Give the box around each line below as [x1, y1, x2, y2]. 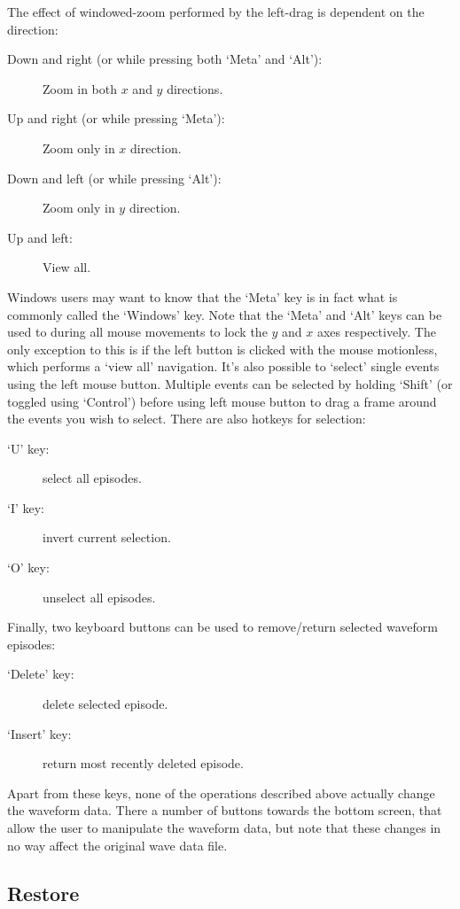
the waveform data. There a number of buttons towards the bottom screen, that [7, 801, 442, 820]
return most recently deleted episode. [43, 754, 244, 773]
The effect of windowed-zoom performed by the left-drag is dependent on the [7, 3, 425, 20]
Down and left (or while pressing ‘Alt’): [7, 168, 222, 187]
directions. [167, 79, 223, 97]
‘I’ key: [7, 498, 44, 517]
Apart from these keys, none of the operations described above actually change [7, 783, 435, 802]
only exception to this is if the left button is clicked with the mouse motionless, [7, 339, 438, 358]
